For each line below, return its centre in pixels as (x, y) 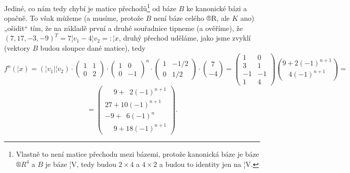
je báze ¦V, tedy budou (81, 164)
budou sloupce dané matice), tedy (93, 48)
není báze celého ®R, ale (192, 18)
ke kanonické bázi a (216, 8)
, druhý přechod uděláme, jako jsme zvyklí (185, 38)
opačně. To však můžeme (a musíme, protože (74, 18)
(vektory (17, 48)
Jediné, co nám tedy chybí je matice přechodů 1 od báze (90, 7)
